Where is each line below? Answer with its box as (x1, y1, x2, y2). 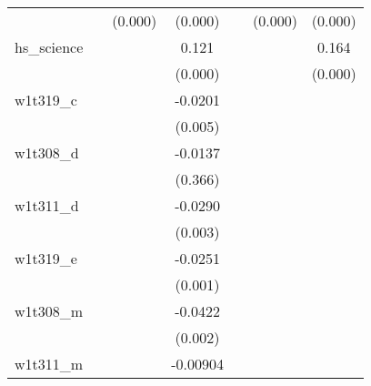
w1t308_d (15, 142, 79, 163)
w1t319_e (15, 248, 77, 269)
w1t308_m (15, 300, 84, 321)
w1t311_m (15, 353, 84, 374)
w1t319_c (15, 89, 77, 110)
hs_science (15, 36, 84, 57)
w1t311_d (15, 195, 79, 216)
